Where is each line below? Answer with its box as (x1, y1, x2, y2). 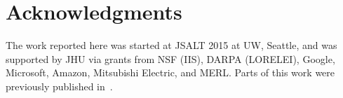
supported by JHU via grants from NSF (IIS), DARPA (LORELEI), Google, (6, 51, 335, 66)
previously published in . (6, 78, 113, 93)
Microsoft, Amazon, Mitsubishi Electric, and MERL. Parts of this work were (6, 65, 335, 80)
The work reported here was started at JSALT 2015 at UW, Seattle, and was (6, 38, 337, 52)
